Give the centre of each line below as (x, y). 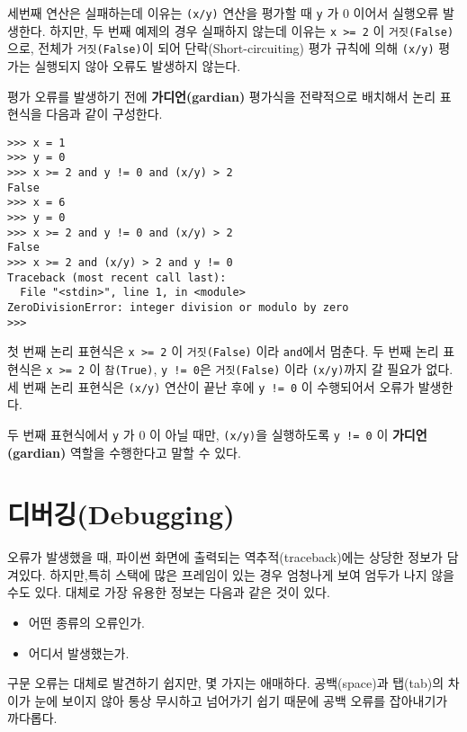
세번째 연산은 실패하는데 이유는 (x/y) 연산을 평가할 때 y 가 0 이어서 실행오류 (223, 13)
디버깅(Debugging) (121, 514)
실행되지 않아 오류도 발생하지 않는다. (138, 65)
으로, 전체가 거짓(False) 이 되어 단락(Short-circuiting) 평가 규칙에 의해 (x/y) (221, 48)
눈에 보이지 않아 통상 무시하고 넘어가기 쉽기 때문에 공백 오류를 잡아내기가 (241, 700)
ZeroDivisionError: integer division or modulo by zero (178, 307)
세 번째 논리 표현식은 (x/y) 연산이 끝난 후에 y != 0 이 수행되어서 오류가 (211, 386)
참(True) (129, 370)
